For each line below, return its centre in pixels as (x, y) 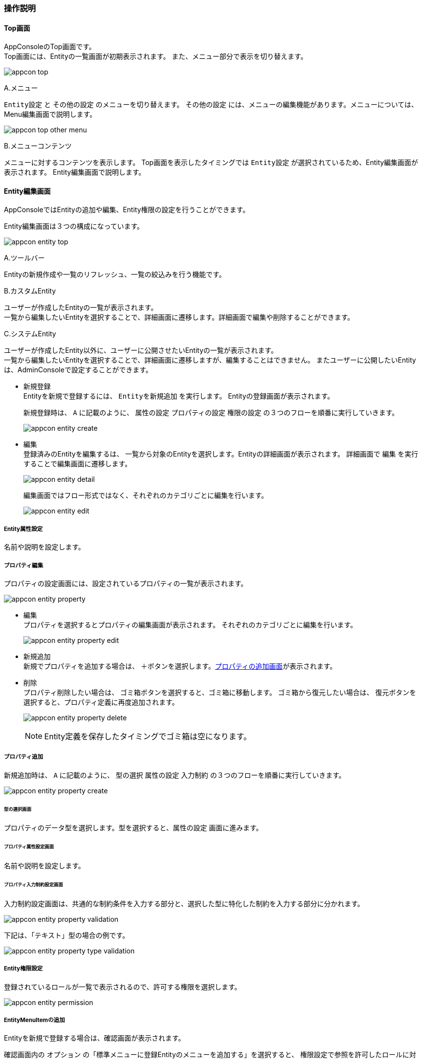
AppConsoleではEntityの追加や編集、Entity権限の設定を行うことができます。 (127, 210)
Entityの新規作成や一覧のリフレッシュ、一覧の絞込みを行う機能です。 (115, 274)
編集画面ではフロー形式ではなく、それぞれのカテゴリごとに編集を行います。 (146, 495)
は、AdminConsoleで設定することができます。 (78, 370)
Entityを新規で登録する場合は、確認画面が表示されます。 (94, 1038)
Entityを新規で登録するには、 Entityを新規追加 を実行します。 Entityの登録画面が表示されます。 (179, 396)
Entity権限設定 (23, 969)
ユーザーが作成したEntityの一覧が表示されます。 (81, 308)
